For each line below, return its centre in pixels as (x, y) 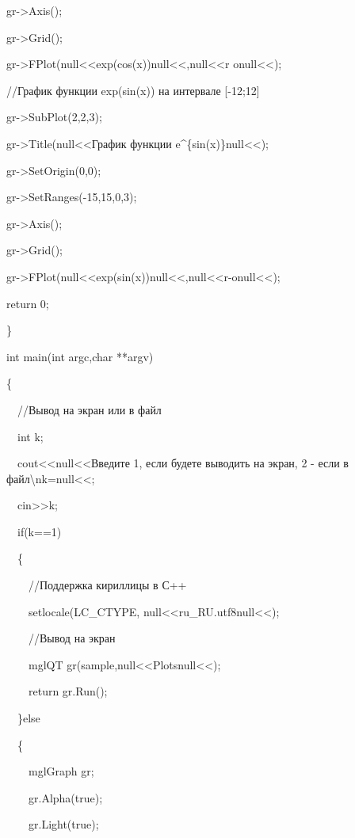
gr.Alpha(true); (65, 797)
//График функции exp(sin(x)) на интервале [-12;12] (133, 90)
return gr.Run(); (68, 691)
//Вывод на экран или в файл (89, 409)
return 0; (28, 303)
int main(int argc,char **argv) (80, 356)
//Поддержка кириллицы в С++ (107, 585)
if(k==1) (39, 531)
